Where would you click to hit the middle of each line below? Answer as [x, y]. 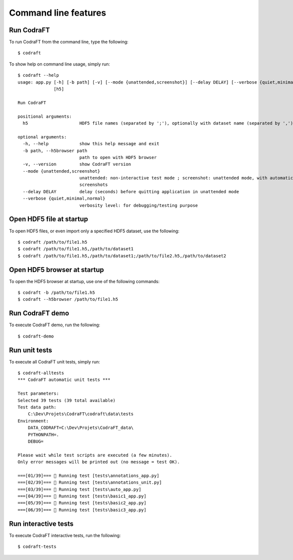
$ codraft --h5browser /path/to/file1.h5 [68, 299]
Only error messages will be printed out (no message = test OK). [99, 462]
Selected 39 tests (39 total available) [67, 400]
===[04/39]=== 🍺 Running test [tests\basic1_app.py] [82, 496]
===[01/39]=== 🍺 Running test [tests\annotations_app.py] [89, 475]
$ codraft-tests [37, 547]
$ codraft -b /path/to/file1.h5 [56, 293]
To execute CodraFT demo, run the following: [54, 325]
